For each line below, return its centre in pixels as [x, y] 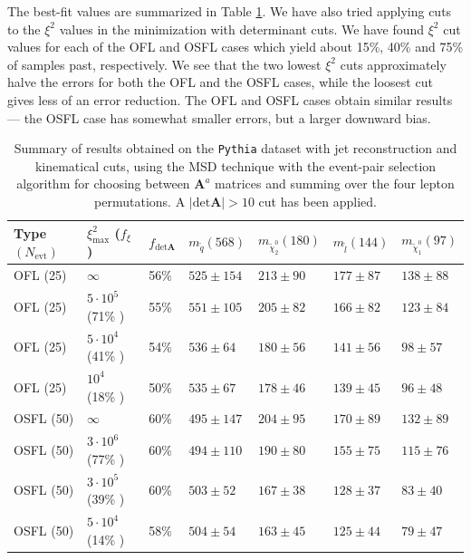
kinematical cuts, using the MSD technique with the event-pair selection [235, 165]
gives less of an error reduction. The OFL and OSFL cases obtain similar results [230, 99]
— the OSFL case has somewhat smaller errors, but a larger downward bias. [219, 117]
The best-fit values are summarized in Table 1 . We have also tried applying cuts [230, 11]
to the [24, 29]
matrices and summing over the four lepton [335, 183]
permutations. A [140, 201]
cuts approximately [393, 64]
